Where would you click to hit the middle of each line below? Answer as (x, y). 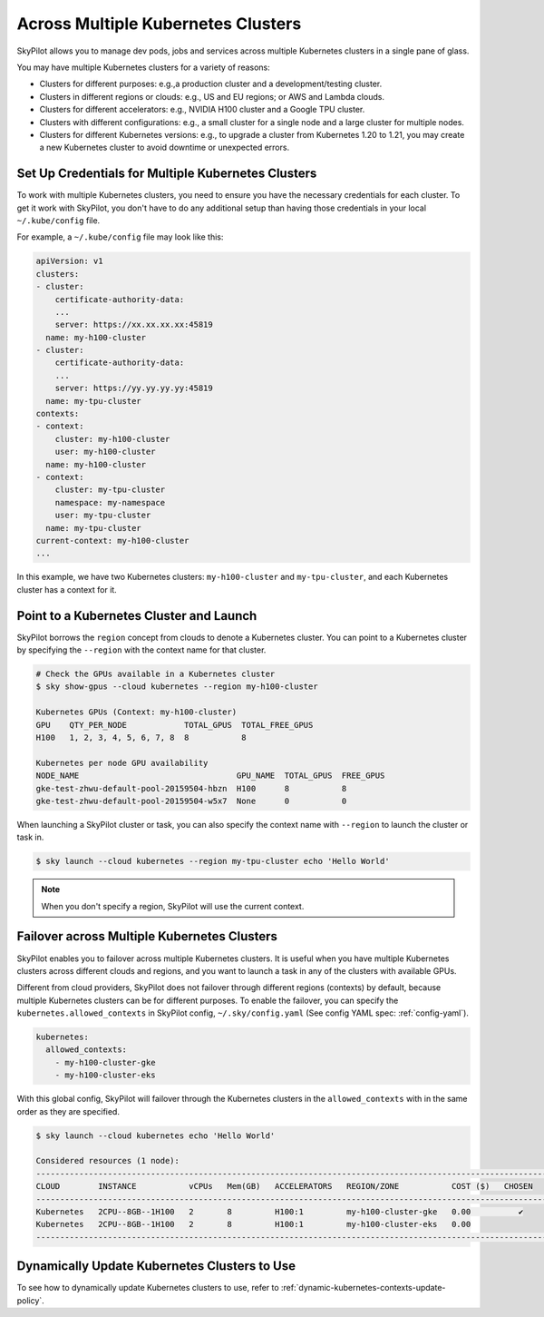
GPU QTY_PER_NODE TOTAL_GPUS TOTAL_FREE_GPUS (175, 725)
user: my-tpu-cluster (103, 516)
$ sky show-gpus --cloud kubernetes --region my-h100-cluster (177, 687)
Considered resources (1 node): (108, 1161)
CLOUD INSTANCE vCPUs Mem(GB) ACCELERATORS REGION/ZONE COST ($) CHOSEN (285, 1186)
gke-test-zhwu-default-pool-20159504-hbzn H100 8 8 (191, 788)
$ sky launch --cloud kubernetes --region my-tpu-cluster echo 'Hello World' (213, 861)
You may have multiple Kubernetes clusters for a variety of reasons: (144, 67)
